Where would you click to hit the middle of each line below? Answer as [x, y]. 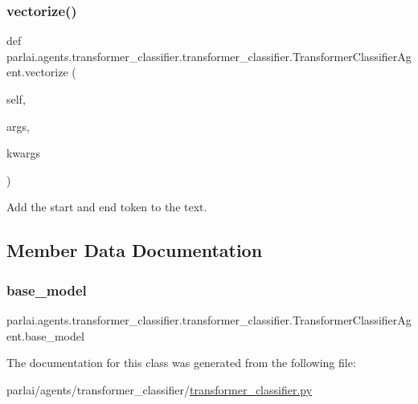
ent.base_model [45, 335]
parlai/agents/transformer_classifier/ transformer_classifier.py [160, 389]
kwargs [24, 153]
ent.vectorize [37, 72]
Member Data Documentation [135, 250]
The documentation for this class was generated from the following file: [181, 363]
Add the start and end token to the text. [107, 207]
